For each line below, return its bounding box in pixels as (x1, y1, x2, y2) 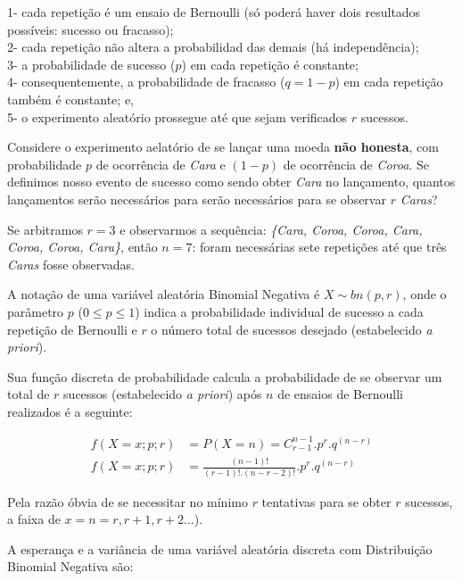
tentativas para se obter (261, 492, 392, 510)
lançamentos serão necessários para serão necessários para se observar (7, 189, 386, 208)
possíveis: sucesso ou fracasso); (7, 20, 174, 38)
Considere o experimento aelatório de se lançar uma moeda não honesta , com (7, 137, 439, 156)
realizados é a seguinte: (7, 402, 133, 420)
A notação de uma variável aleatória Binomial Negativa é (7, 285, 320, 303)
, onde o (402, 285, 447, 303)
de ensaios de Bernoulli (277, 385, 403, 403)
